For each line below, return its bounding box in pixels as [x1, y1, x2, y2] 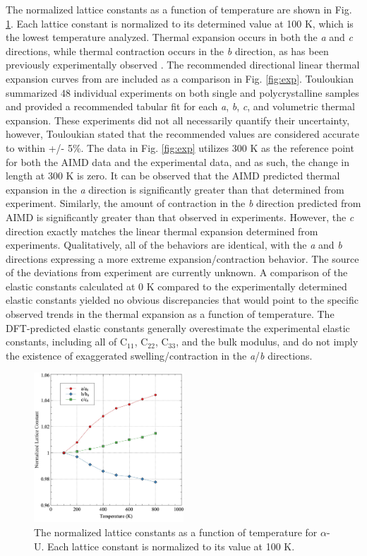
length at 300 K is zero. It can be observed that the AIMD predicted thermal [6, 168, 340, 183]
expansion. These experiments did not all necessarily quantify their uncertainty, [6, 112, 350, 127]
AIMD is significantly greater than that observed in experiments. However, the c [6, 209, 354, 224]
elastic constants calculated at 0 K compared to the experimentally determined [6, 278, 347, 293]
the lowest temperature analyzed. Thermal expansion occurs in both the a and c [6, 30, 353, 45]
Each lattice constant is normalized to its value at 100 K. [47, 538, 295, 553]
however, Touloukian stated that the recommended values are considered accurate [6, 126, 359, 141]
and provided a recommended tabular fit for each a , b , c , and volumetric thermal [6, 99, 355, 114]
